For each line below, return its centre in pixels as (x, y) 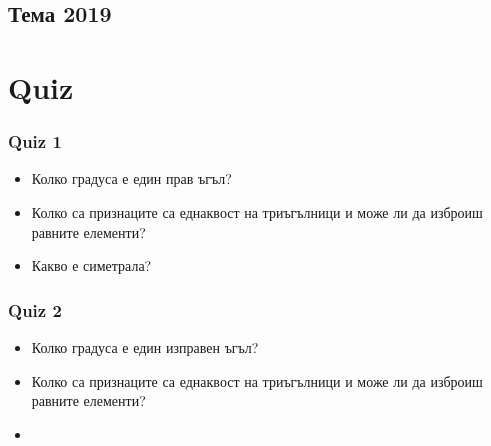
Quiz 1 (35, 141)
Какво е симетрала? (91, 265)
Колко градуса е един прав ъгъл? (131, 178)
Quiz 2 (35, 309)
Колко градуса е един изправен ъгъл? (145, 346)
